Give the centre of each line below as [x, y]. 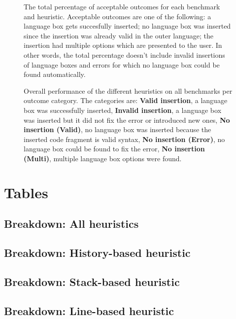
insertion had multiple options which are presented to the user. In [123, 45]
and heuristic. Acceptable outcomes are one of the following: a [118, 16]
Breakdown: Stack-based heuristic [92, 281]
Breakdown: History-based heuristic [97, 253]
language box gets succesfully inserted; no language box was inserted [127, 26]
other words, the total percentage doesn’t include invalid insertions [124, 54]
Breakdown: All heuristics [71, 224]
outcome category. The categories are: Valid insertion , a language [126, 100]
